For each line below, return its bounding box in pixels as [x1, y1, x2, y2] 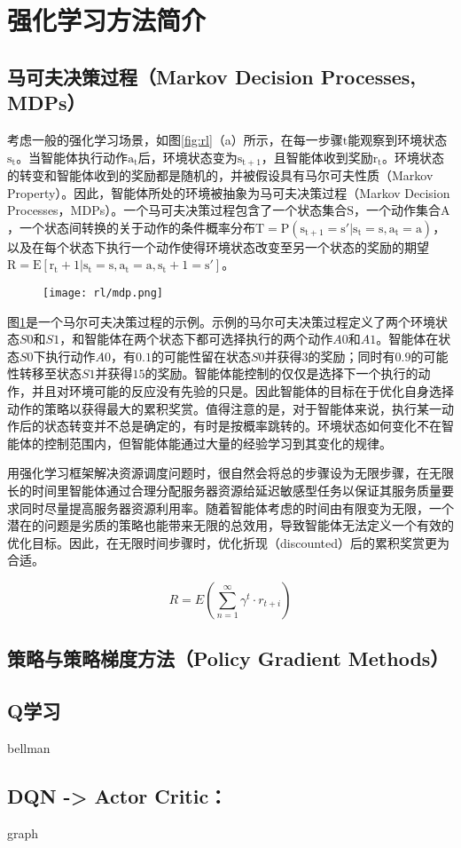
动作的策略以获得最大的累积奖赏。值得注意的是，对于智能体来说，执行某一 [7, 399, 441, 417]
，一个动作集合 [354, 201, 441, 219]
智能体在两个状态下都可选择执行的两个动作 [84, 329, 333, 348]
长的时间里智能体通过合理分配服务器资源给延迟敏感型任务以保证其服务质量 [7, 480, 441, 499]
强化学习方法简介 [7, 2, 207, 38]
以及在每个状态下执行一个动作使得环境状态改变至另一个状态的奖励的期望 [7, 237, 429, 256]
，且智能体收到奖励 [261, 147, 373, 166]
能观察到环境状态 [348, 130, 448, 148]
